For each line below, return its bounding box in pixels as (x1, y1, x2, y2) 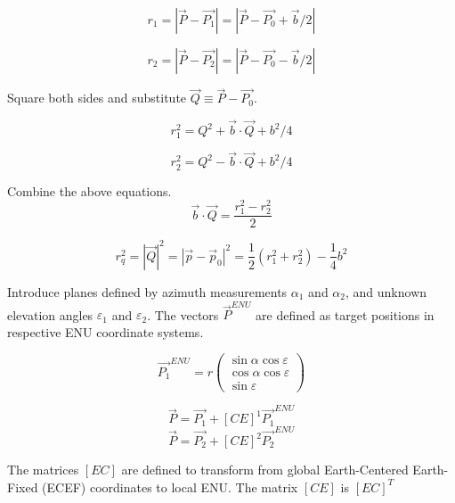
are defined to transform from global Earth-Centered (121, 460, 409, 479)
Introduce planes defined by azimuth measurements (7, 282, 288, 301)
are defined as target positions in (256, 305, 435, 324)
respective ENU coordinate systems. (7, 322, 204, 341)
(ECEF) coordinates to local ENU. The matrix (42, 477, 298, 496)
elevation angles (7, 305, 93, 324)
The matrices (7, 460, 79, 479)
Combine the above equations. (7, 181, 172, 200)
